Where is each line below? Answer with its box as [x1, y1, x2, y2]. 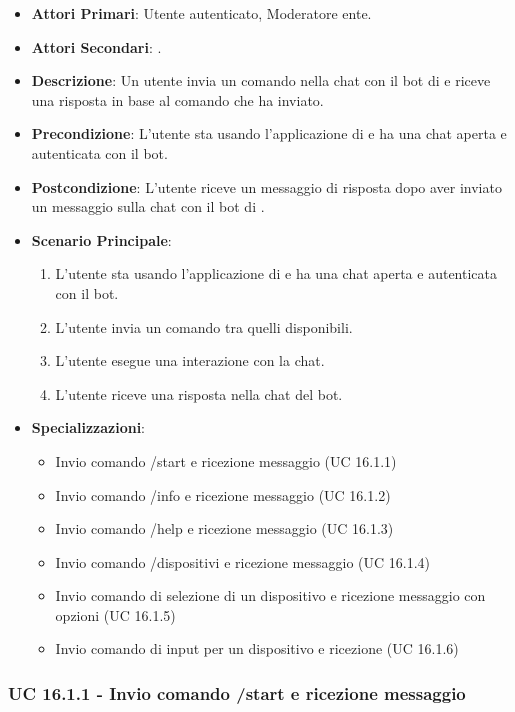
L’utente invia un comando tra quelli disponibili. [55, 316, 353, 337]
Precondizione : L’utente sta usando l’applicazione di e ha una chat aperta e [31, 123, 507, 144]
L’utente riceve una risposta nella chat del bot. [55, 383, 343, 404]
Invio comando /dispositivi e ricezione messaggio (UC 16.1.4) [55, 551, 431, 572]
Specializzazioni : [31, 417, 146, 438]
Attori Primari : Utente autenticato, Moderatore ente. [31, 3, 372, 23]
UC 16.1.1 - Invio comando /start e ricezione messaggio [8, 680, 466, 705]
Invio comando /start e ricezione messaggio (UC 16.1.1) [55, 450, 397, 471]
